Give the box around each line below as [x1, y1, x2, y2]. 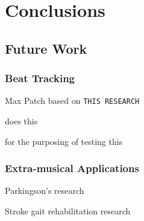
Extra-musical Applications [5, 161, 139, 176]
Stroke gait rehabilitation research [5, 205, 131, 217]
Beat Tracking [5, 71, 75, 86]
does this [5, 115, 38, 127]
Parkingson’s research [5, 184, 84, 197]
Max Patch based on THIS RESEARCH [5, 94, 140, 107]
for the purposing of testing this [5, 135, 123, 147]
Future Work [5, 39, 87, 57]
